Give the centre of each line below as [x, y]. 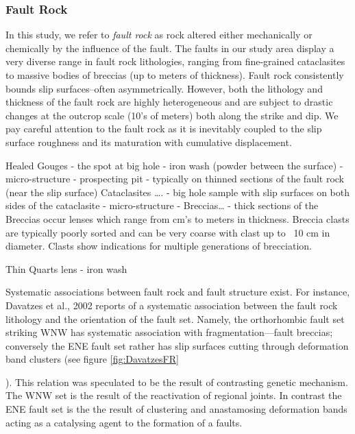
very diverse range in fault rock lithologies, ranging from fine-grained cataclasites [175, 61]
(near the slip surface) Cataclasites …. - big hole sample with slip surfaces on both [178, 192]
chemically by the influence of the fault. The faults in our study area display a [170, 48]
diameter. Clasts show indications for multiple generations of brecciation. [159, 246]
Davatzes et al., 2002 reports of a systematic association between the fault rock [172, 305]
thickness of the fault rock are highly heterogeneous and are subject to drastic [169, 102]
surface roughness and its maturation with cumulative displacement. [149, 142]
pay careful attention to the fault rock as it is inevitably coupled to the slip [164, 129]
